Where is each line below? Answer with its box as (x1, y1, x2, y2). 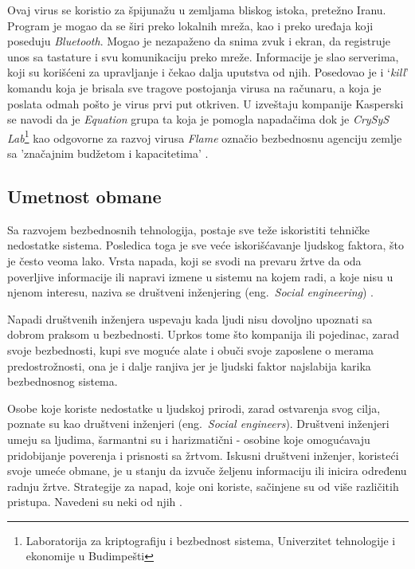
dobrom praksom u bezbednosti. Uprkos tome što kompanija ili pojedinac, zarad (7, 326, 400, 343)
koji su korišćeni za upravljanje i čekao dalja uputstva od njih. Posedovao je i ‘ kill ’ (7, 64, 409, 80)
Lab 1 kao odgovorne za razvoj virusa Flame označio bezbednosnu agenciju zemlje (7, 127, 402, 146)
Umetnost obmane (7, 183, 162, 208)
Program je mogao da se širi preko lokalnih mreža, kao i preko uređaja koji (7, 17, 374, 33)
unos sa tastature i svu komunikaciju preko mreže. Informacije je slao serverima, (7, 48, 399, 65)
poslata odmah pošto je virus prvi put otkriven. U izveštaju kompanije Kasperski (7, 95, 404, 112)
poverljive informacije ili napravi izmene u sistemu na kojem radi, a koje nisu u (7, 268, 393, 284)
